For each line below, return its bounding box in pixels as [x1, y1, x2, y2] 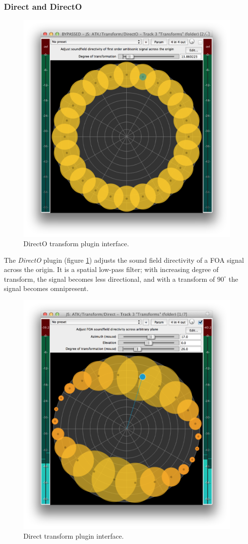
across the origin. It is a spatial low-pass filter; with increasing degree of [4, 264, 219, 274]
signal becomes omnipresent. [4, 283, 89, 293]
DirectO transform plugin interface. [23, 238, 129, 249]
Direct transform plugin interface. [23, 531, 124, 541]
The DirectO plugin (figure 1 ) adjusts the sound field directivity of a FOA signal [4, 254, 244, 265]
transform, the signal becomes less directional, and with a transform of [4, 273, 215, 284]
